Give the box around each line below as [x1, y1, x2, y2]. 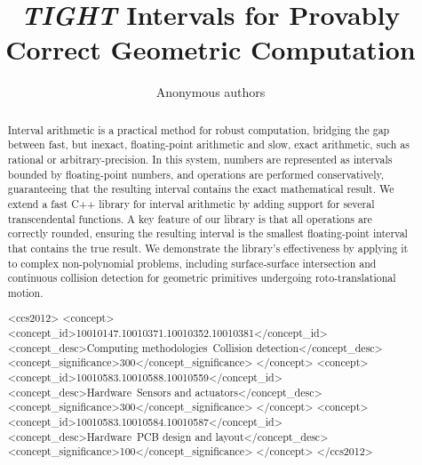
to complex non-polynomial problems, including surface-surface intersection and [7, 255, 377, 270]
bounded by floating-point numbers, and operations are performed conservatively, [7, 166, 385, 181]
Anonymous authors [155, 83, 266, 101]
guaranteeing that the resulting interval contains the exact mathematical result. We [7, 181, 394, 196]
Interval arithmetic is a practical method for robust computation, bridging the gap [7, 122, 390, 137]
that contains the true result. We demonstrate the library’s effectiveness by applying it [7, 240, 409, 255]
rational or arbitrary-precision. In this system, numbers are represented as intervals [7, 152, 393, 167]
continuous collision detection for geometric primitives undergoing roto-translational [7, 270, 396, 285]
